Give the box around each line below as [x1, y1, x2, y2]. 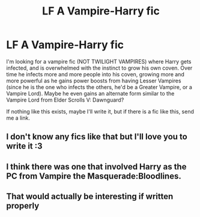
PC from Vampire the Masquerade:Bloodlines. [6, 171, 181, 181]
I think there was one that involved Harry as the [6, 161, 187, 172]
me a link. [6, 114, 30, 121]
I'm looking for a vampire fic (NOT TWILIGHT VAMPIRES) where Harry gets [6, 58, 192, 65]
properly [6, 201, 40, 211]
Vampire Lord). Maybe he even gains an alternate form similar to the [6, 90, 175, 97]
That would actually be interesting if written [6, 191, 174, 202]
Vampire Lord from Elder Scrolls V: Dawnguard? [6, 96, 124, 103]
